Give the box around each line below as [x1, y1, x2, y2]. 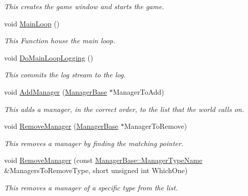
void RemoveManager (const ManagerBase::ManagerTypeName [4, 155, 203, 165]
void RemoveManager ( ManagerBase [4, 121, 118, 131]
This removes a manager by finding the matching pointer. [4, 137, 184, 148]
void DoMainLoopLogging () [4, 52, 93, 63]
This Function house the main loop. [4, 35, 115, 46]
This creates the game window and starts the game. [4, 1, 164, 11]
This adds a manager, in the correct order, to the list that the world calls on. [4, 103, 244, 114]
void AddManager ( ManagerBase [4, 86, 107, 97]
